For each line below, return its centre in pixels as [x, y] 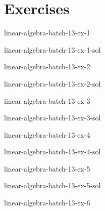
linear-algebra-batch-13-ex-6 [47, 203]
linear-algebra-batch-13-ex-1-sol [52, 49]
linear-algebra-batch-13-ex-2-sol [52, 83]
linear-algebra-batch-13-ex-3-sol [52, 118]
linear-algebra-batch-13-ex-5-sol [52, 185]
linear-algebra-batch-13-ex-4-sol [52, 152]
